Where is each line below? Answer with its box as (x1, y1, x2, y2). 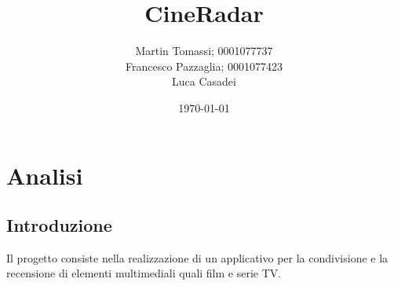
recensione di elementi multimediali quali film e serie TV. (6, 265, 282, 281)
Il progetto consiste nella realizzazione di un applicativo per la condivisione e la (6, 249, 389, 266)
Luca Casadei (172, 73, 236, 90)
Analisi (6, 159, 83, 191)
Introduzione (6, 213, 112, 237)
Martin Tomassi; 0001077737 (135, 42, 273, 59)
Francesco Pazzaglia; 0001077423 (126, 57, 283, 74)
